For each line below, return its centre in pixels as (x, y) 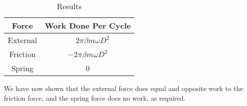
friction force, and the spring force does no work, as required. (95, 98)
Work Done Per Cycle (88, 25)
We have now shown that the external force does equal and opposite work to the (123, 88)
